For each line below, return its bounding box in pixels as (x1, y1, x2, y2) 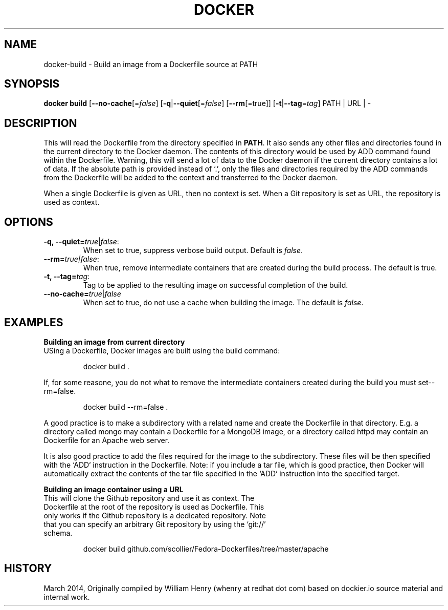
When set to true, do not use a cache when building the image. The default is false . (83, 298, 364, 307)
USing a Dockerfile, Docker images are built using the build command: (43, 346, 280, 355)
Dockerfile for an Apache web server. (43, 435, 170, 445)
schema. (43, 528, 73, 537)
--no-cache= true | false (43, 289, 121, 299)
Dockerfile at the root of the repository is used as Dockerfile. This (43, 502, 264, 511)
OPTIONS (4, 215, 53, 228)
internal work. (43, 592, 90, 601)
